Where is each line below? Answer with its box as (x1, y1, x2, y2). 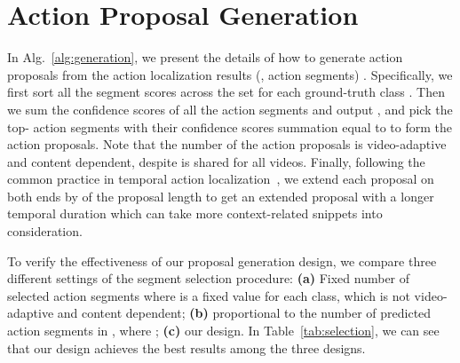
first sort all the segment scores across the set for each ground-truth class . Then (7, 83, 445, 101)
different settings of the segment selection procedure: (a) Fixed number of (7, 269, 410, 288)
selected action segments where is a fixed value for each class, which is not (7, 286, 410, 304)
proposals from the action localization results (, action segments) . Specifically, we (7, 65, 453, 83)
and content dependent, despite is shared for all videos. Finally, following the (7, 152, 425, 170)
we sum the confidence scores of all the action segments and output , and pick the (7, 99, 453, 118)
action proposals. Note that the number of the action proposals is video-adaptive (7, 135, 447, 154)
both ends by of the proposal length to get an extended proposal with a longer (7, 186, 434, 205)
